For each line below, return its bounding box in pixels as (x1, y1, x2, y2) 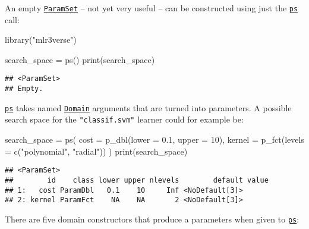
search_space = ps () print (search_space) (5, 53, 155, 65)
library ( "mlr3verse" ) (5, 33, 77, 46)
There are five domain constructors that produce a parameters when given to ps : (5, 212, 299, 225)
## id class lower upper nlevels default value (5, 175, 269, 184)
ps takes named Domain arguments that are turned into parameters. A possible (5, 101, 292, 114)
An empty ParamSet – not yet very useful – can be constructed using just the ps (5, 2, 298, 14)
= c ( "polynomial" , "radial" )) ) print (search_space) (5, 145, 188, 157)
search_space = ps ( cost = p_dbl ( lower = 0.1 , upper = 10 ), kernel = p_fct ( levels (5, 133, 304, 146)
